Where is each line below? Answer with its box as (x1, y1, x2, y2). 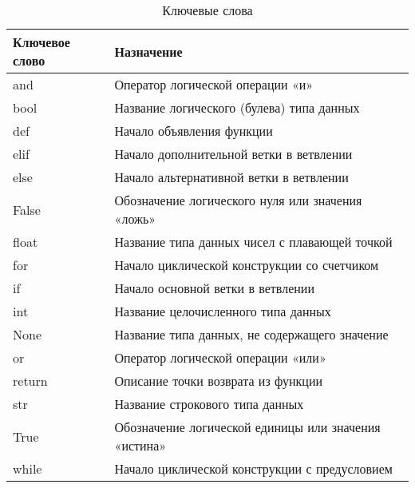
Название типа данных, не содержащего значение (114, 325, 389, 343)
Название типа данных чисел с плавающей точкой (114, 232, 393, 251)
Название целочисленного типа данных (114, 302, 331, 320)
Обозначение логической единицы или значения (114, 418, 381, 436)
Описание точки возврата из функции (114, 371, 323, 390)
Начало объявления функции (114, 121, 273, 140)
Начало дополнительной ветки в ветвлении (114, 145, 353, 163)
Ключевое (13, 33, 70, 51)
